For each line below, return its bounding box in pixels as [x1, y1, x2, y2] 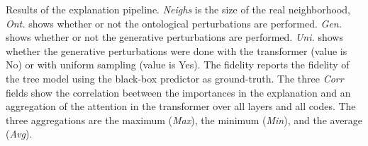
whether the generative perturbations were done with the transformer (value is [6, 43, 347, 58]
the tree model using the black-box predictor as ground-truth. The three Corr [6, 71, 344, 85]
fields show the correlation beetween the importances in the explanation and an [6, 85, 351, 99]
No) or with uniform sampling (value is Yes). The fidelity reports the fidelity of [6, 57, 350, 72]
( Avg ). [6, 126, 33, 141]
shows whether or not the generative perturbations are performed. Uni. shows [6, 30, 343, 44]
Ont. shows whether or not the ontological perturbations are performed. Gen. [6, 16, 342, 30]
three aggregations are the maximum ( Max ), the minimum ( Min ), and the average [6, 112, 363, 127]
